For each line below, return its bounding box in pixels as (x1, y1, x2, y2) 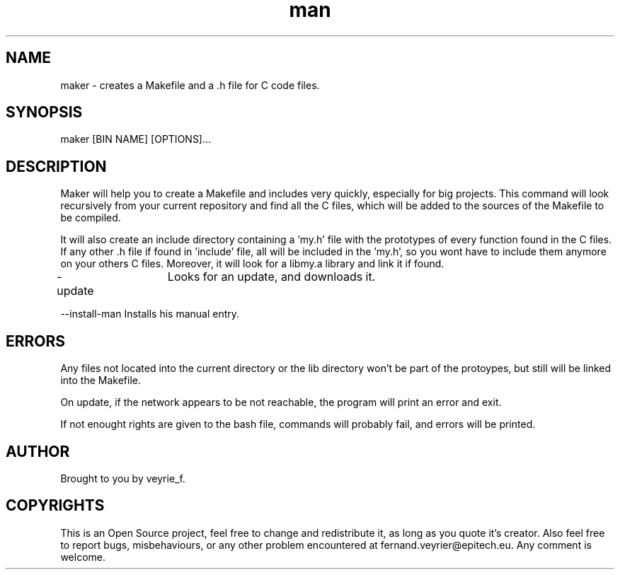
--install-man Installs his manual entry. (60, 308, 240, 320)
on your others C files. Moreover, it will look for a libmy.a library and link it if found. (60, 257, 444, 270)
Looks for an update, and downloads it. (167, 269, 376, 284)
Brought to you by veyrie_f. (60, 472, 185, 484)
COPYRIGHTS (6, 496, 105, 515)
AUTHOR (6, 442, 70, 460)
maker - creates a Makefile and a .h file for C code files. (60, 79, 320, 91)
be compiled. (60, 211, 121, 224)
